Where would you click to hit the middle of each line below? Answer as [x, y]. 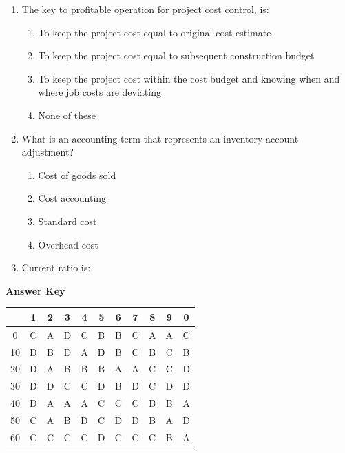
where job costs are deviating [100, 92]
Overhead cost [68, 244]
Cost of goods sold [77, 175]
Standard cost [67, 221]
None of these [67, 115]
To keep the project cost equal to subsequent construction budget [176, 55]
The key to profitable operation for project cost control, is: [145, 9]
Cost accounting [72, 198]
